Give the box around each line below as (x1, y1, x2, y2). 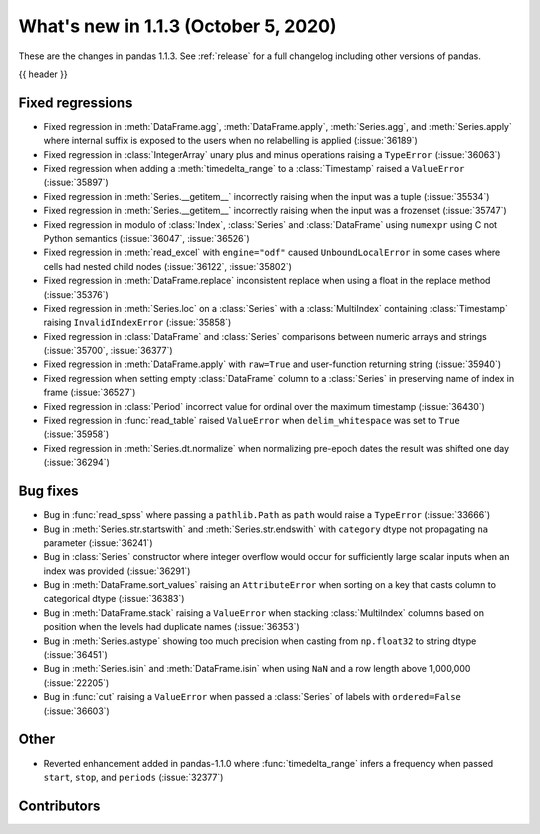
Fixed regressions (18, 94, 133, 111)
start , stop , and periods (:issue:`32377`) (43, 771, 224, 783)
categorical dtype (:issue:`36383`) (43, 593, 185, 605)
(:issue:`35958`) (43, 428, 110, 440)
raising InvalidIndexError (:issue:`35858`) (43, 316, 232, 329)
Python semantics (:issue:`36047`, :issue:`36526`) (43, 232, 250, 244)
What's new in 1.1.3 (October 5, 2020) (18, 15, 337, 37)
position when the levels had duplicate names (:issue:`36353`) (43, 621, 300, 633)
